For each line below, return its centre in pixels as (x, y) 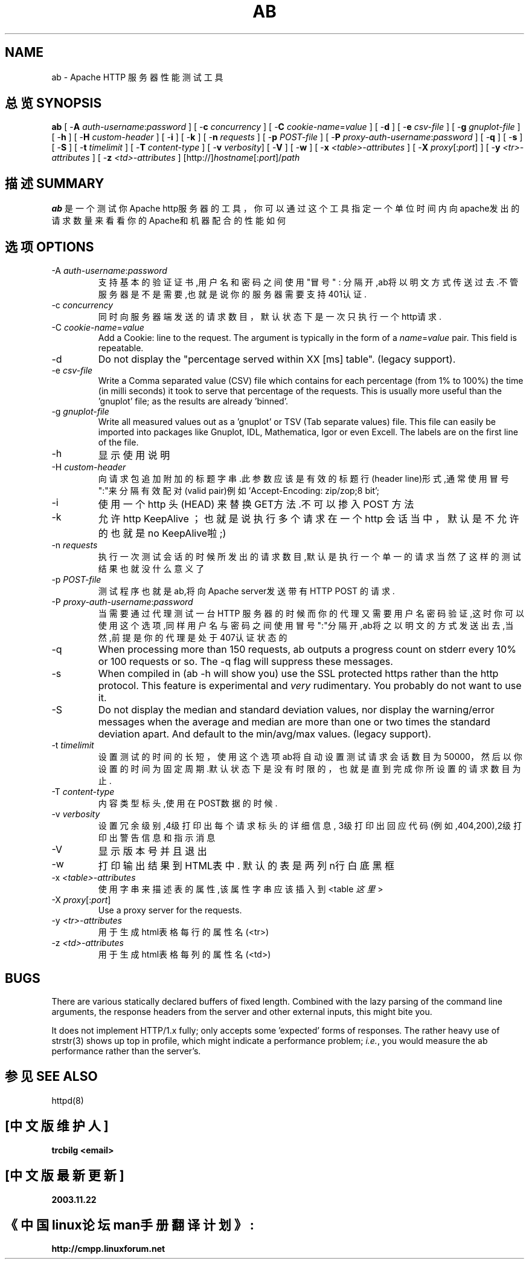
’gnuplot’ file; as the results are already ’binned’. (193, 401)
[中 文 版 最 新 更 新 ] (65, 1176)
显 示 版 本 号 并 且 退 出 (152, 851)
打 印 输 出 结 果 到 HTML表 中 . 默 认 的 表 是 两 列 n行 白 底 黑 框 (246, 866)
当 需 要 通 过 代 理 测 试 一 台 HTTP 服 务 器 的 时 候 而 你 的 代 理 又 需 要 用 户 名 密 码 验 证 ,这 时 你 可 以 (311, 614)
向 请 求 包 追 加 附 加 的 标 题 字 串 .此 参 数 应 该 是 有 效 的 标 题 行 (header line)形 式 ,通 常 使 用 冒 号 (303, 479)
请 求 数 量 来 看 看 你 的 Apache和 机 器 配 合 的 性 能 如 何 (168, 221)
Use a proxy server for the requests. (170, 910)
